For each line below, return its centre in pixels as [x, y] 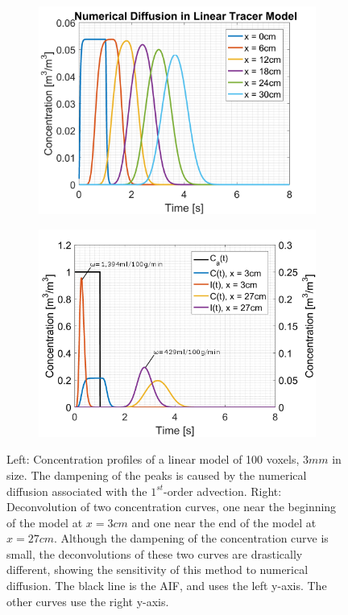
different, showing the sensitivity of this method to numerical [157, 570]
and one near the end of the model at [224, 522]
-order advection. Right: [223, 491]
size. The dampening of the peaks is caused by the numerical [157, 475]
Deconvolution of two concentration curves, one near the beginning [172, 507]
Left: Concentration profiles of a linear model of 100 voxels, [153, 459]
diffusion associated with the [77, 491]
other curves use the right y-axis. [88, 601]
